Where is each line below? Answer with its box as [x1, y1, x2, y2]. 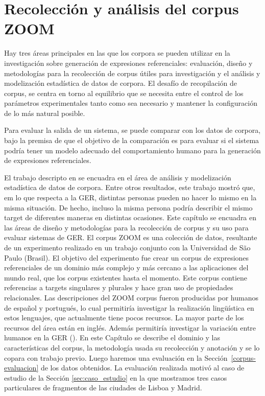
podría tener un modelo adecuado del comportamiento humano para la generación [4, 145, 261, 155]
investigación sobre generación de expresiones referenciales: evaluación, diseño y [4, 57, 253, 68]
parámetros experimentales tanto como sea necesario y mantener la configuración [4, 98, 257, 108]
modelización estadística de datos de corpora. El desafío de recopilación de [4, 78, 237, 88]
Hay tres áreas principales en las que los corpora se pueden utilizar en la [4, 48, 230, 58]
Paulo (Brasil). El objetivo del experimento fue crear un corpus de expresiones [4, 252, 249, 263]
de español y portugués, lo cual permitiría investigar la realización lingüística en [4, 302, 254, 313]
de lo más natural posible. [4, 107, 85, 118]
